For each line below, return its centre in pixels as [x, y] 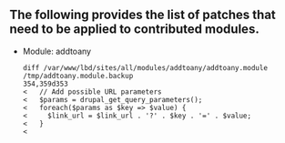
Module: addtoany [57, 51]
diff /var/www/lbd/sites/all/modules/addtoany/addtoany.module [145, 67]
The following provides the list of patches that [142, 15]
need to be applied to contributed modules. [134, 30]
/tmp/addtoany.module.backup [78, 76]
